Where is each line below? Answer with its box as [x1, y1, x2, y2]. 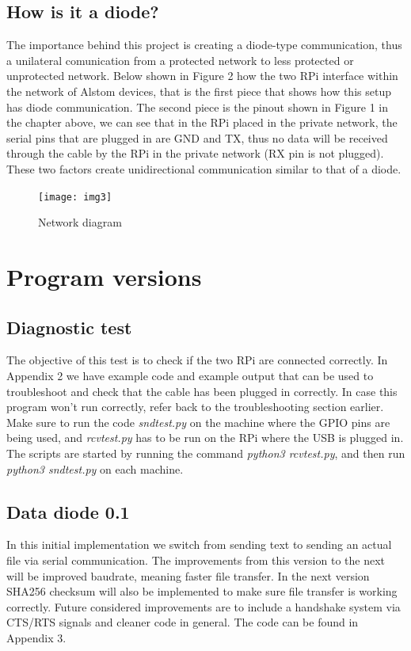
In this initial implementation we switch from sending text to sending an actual [6, 536, 392, 553]
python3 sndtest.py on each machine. [6, 460, 184, 477]
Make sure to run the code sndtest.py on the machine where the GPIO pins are [6, 413, 390, 430]
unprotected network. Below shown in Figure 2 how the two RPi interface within [6, 67, 398, 84]
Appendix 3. [6, 629, 67, 645]
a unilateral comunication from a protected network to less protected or [6, 51, 354, 68]
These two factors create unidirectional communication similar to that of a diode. [6, 160, 401, 177]
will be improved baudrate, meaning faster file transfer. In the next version [6, 567, 370, 584]
